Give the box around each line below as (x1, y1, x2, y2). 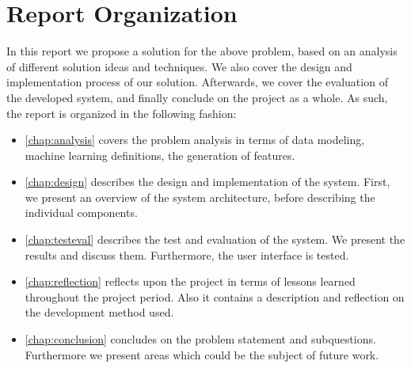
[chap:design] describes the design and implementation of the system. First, (25, 173, 390, 190)
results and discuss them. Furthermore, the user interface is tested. (25, 246, 349, 263)
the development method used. (25, 304, 174, 321)
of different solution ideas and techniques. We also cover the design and (6, 58, 352, 74)
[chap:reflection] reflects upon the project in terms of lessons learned (25, 273, 356, 290)
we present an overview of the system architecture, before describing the (25, 188, 375, 205)
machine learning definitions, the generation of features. (25, 146, 295, 163)
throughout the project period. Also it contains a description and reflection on (25, 288, 405, 305)
